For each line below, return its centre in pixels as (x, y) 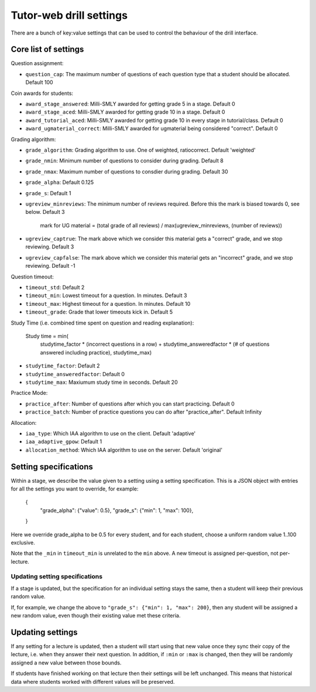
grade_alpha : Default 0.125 (60, 182)
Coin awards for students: (42, 93)
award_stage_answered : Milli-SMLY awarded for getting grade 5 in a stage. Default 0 (130, 104)
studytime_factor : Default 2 (63, 366)
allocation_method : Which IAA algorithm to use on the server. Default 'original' (124, 450)
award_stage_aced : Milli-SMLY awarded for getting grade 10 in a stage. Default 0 (125, 112)
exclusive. (23, 543)
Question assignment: (37, 63)
